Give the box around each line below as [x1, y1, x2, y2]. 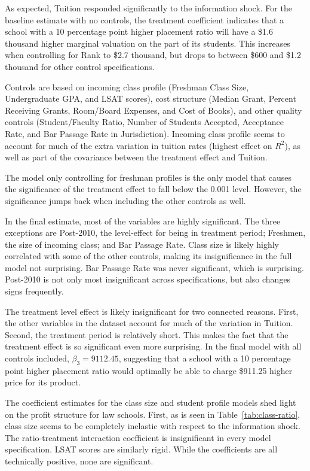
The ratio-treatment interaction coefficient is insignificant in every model [5, 431, 271, 443]
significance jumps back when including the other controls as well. [5, 194, 246, 206]
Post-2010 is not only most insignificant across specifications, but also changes [5, 273, 291, 285]
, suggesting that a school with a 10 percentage [118, 352, 291, 364]
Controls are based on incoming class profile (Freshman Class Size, [5, 80, 249, 93]
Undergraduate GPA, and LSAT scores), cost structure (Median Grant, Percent [5, 92, 296, 105]
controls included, [5, 352, 69, 364]
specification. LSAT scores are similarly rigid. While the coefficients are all [5, 443, 278, 455]
